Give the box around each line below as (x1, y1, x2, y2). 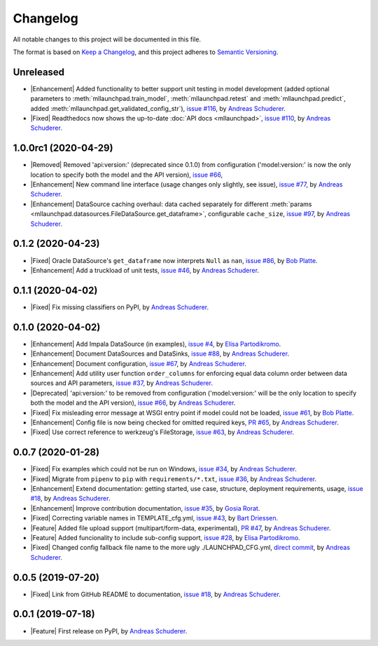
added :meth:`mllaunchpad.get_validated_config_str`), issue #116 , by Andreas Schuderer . (30, 104, 286, 112)
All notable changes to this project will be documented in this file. (13, 35, 202, 43)
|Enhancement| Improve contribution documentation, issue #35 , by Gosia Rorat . (30, 504, 260, 512)
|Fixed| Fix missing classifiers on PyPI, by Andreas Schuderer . (30, 302, 209, 311)
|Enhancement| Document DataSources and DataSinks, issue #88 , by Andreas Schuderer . (30, 349, 290, 358)
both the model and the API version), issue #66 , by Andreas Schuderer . (30, 398, 236, 407)
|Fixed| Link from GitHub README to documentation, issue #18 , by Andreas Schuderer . (30, 590, 281, 598)
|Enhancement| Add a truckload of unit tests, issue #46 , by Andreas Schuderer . (30, 266, 259, 274)
